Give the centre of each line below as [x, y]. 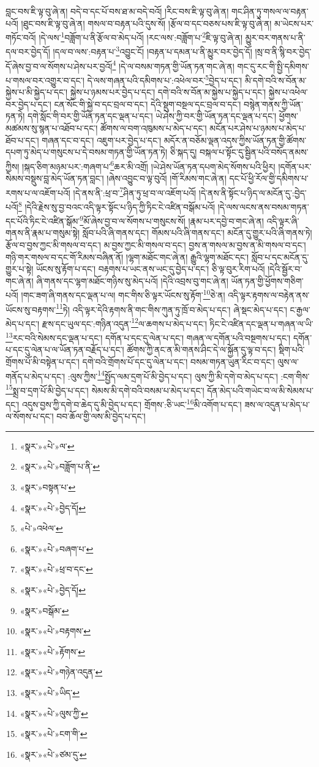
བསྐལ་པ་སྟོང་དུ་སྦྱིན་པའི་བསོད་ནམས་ [254, 152]
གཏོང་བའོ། [21, 37]
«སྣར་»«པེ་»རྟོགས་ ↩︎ [52, 651]
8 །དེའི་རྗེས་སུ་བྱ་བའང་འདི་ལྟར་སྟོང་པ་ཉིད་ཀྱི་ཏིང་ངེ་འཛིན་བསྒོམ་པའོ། [117, 206]
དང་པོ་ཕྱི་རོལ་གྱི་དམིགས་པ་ [269, 178]
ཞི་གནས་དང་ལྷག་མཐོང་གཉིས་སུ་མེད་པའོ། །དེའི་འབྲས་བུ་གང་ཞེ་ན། [132, 280]
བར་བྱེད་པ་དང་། [28, 104]
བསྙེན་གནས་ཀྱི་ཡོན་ [273, 104]
